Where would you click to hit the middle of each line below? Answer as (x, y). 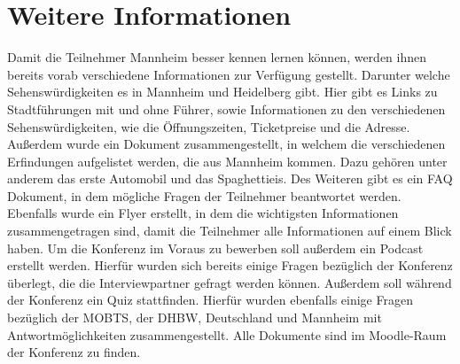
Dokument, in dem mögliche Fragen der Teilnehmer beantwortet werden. (204, 195)
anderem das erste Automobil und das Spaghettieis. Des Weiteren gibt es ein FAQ (230, 178)
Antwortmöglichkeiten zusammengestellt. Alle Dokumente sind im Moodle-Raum (227, 334)
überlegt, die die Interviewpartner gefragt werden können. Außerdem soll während (230, 282)
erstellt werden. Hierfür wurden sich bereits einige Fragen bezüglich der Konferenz (230, 265)
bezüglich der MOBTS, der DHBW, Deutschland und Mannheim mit (195, 318)
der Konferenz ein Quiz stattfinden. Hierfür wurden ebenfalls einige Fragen (210, 300)
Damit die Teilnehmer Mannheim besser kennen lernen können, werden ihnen (217, 57)
